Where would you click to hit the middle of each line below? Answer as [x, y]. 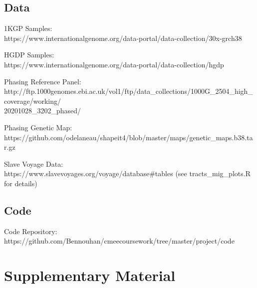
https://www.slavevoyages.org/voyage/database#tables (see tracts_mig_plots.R [127, 173]
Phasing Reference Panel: [43, 81]
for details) [21, 183]
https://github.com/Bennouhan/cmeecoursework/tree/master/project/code [119, 241]
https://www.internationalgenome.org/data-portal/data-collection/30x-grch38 [123, 38]
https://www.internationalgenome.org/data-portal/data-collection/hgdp [114, 64]
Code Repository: [31, 231]
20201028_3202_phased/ [43, 111]
